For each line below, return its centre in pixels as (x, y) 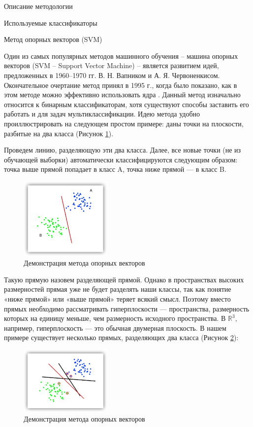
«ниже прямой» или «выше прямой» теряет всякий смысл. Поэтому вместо (117, 299)
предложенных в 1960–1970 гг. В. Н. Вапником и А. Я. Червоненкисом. (112, 75)
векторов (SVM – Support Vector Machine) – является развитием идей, (111, 65)
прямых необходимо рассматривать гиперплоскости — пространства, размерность (127, 308)
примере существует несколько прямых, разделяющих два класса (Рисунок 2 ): (121, 337)
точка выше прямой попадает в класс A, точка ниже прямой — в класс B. (115, 169)
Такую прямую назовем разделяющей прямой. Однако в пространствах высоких (124, 279)
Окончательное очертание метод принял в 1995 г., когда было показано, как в (121, 85)
